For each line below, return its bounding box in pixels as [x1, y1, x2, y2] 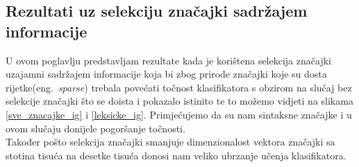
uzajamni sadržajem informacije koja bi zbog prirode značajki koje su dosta [6, 67, 327, 81]
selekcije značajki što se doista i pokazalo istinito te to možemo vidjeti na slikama [6, 94, 353, 108]
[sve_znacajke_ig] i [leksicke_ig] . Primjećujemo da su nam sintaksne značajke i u [6, 107, 352, 121]
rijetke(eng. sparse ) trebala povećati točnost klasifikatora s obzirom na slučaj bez [6, 80, 352, 94]
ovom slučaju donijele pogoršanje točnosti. [6, 121, 185, 135]
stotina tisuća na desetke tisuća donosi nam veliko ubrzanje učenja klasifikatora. [6, 148, 347, 162]
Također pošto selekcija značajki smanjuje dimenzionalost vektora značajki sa [6, 134, 335, 149]
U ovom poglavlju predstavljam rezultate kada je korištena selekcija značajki [6, 53, 331, 67]
